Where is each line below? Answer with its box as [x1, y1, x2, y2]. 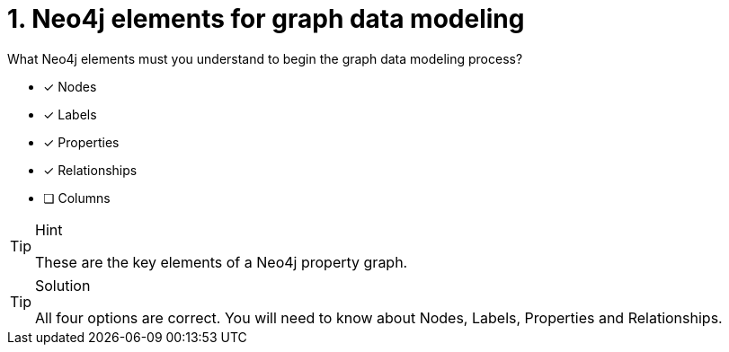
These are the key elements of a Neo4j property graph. [35, 252, 408, 271]
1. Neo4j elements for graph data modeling [7, 4, 525, 34]
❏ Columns [43, 189, 111, 206]
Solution [35, 276, 91, 295]
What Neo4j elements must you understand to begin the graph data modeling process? [7, 50, 523, 66]
